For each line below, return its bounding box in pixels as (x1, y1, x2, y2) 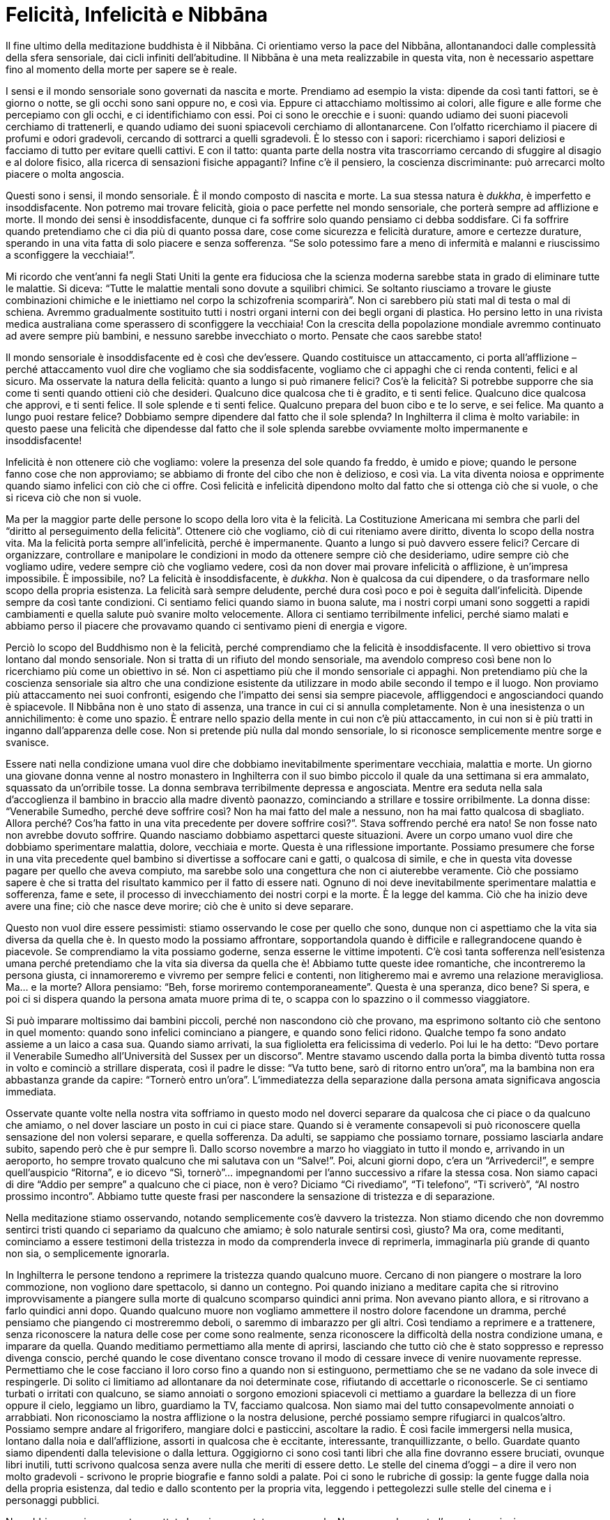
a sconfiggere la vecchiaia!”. (6, 248, 135, 261)
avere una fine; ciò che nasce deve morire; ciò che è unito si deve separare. (6, 899, 354, 912)
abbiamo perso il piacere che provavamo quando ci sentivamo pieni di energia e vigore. (6, 619, 408, 632)
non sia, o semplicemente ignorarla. (6, 1247, 169, 1259)
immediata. (6, 1085, 56, 1097)
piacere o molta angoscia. (6, 167, 124, 180)
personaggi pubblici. (6, 1494, 100, 1506)
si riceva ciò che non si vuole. (6, 491, 142, 503)
